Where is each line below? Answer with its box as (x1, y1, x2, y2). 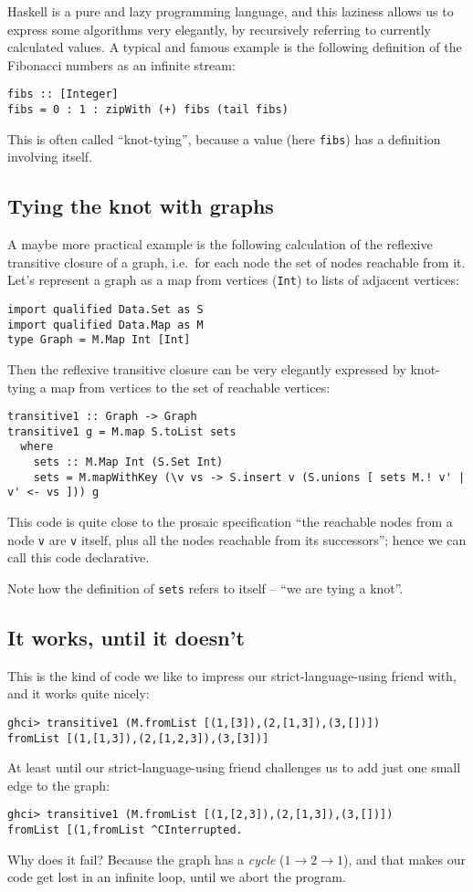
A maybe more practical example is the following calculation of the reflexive (7, 235, 433, 254)
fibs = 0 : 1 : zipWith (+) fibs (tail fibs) (7, 103, 289, 117)
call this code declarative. (7, 548, 150, 567)
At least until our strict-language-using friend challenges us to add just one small (7, 758, 461, 777)
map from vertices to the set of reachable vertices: (50, 377, 331, 396)
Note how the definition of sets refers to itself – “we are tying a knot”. (7, 578, 404, 597)
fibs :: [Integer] (7, 88, 119, 101)
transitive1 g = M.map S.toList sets (7, 425, 236, 438)
